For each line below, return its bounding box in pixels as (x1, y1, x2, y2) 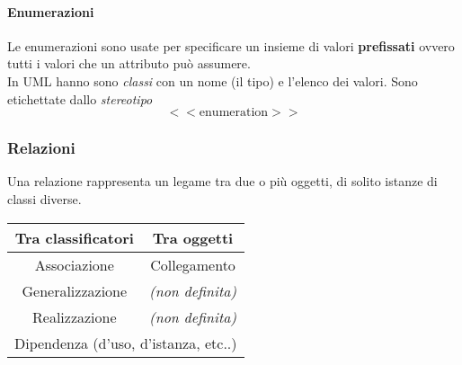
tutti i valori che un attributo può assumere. (7, 54, 251, 73)
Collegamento (150, 254, 235, 275)
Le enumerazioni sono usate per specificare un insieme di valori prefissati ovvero (7, 36, 455, 55)
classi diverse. (7, 189, 82, 208)
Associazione (34, 254, 114, 275)
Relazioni (7, 137, 76, 159)
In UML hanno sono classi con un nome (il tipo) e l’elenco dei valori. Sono (7, 71, 418, 90)
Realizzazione (32, 306, 117, 327)
